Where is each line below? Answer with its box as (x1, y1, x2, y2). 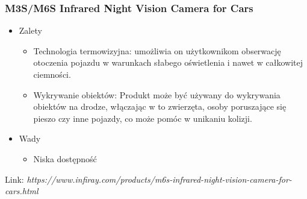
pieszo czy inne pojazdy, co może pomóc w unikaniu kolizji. (33, 112, 252, 124)
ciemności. (33, 68, 71, 80)
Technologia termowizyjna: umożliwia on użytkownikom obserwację (33, 44, 281, 57)
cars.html (5, 185, 39, 197)
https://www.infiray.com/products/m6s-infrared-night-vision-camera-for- (26, 172, 292, 185)
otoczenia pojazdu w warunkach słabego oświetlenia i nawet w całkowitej (33, 56, 303, 69)
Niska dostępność (33, 152, 97, 165)
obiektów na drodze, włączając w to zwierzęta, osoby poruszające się (33, 100, 287, 113)
